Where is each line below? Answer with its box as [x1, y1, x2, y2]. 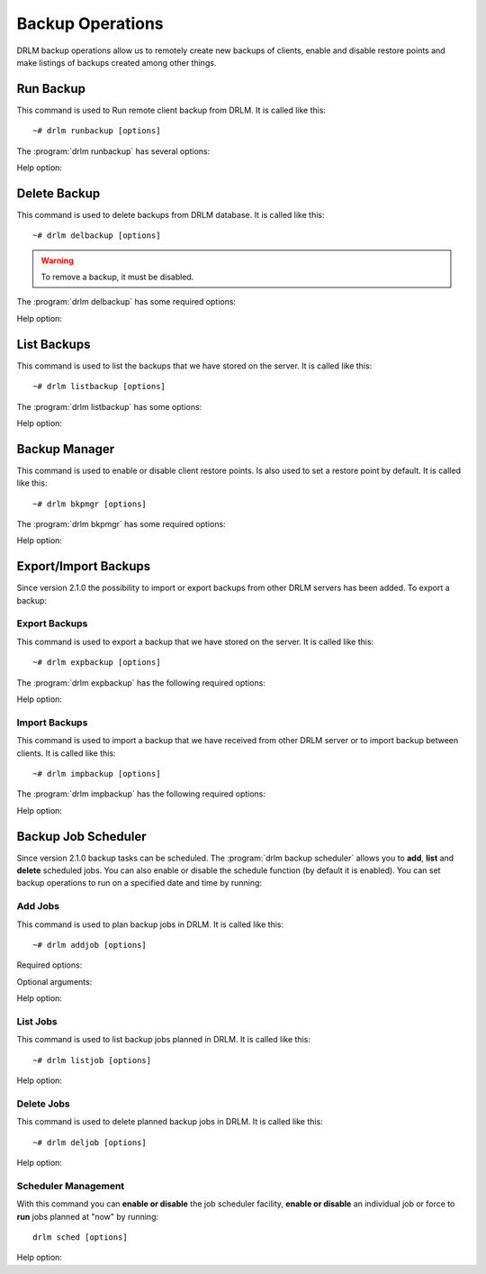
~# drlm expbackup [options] [32, 658, 161, 668]
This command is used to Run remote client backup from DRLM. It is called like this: [16, 105, 327, 115]
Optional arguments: [16, 976, 93, 987]
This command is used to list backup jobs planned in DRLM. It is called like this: [16, 1034, 310, 1045]
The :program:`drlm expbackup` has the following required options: [16, 677, 265, 688]
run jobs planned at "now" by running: [16, 1211, 159, 1222]
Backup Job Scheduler [16, 829, 148, 844]
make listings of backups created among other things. [16, 57, 217, 68]
